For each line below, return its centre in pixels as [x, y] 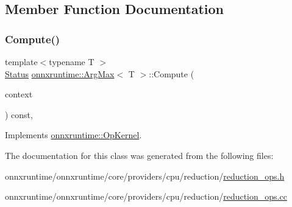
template [21, 61]
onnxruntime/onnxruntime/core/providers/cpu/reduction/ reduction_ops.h [145, 176]
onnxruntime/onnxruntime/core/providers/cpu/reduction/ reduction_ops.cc [146, 196]
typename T [72, 61]
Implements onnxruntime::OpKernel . [73, 135]
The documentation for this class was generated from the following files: [139, 155]
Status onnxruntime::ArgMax [60, 73]
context [19, 94]
